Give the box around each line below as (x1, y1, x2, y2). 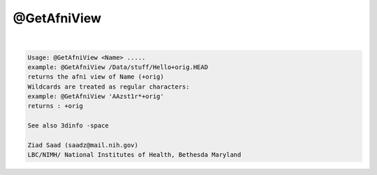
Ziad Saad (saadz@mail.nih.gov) (27, 142, 139, 149)
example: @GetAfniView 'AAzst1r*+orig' (27, 93, 164, 100)
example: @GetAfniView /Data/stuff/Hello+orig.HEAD (27, 63, 209, 71)
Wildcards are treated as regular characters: (27, 82, 190, 91)
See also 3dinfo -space (27, 122, 110, 130)
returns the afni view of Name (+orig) (27, 73, 164, 81)
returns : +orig (27, 102, 84, 110)
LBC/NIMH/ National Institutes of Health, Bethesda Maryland (27, 151, 242, 159)
